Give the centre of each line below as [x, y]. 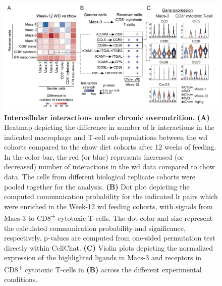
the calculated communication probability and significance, [95, 228]
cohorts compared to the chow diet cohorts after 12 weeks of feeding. [110, 147]
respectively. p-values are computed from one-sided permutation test [110, 238]
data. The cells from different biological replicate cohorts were [100, 177]
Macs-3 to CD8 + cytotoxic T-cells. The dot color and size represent [108, 217]
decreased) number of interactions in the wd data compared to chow [109, 166]
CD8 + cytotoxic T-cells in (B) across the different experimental [103, 269]
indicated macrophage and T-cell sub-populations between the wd [106, 137]
